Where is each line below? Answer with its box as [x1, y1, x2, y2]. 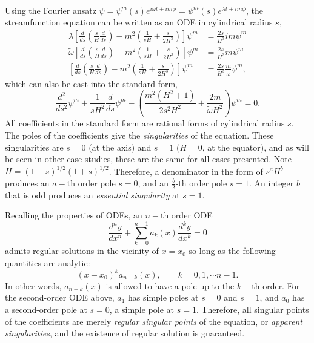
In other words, [5, 279, 62, 292]
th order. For [252, 279, 300, 292]
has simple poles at [128, 291, 199, 304]
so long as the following [189, 244, 276, 257]
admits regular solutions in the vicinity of [5, 244, 159, 257]
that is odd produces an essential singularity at [5, 188, 180, 201]
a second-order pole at [5, 302, 87, 315]
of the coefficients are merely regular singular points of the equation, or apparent [5, 315, 302, 327]
